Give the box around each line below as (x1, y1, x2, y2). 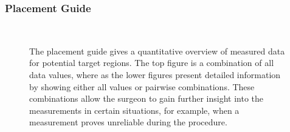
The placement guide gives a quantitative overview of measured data (29, 44, 285, 57)
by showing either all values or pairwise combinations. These (29, 80, 255, 93)
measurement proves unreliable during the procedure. (29, 116, 227, 128)
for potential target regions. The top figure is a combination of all (29, 56, 274, 69)
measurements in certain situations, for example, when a (29, 104, 240, 116)
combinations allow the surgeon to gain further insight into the (29, 92, 263, 105)
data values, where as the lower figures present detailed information (29, 68, 281, 81)
